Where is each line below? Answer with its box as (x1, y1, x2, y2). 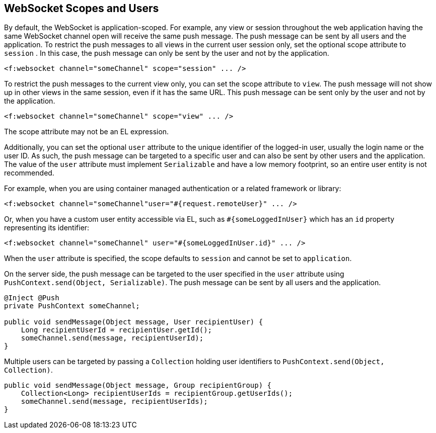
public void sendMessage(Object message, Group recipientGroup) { (4, 381, 272, 390)
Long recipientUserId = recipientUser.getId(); (21, 326, 212, 334)
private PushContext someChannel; (4, 302, 140, 310)
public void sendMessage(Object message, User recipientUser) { (4, 318, 263, 326)
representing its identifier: (4, 223, 90, 232)
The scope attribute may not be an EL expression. (4, 127, 169, 136)
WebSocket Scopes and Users (4, 2, 159, 15)
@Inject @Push (4, 294, 59, 302)
